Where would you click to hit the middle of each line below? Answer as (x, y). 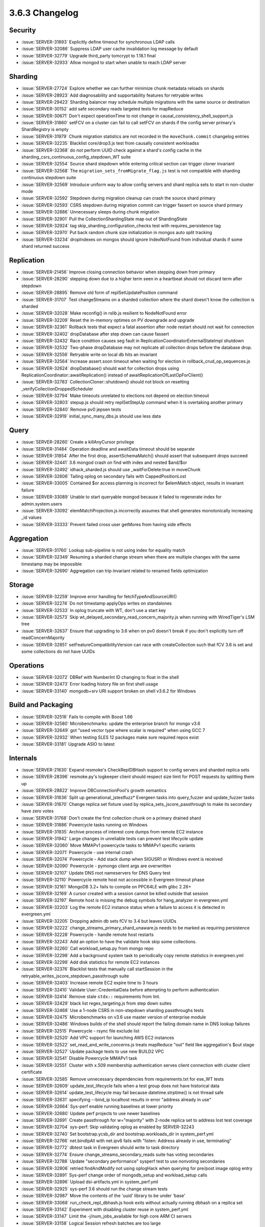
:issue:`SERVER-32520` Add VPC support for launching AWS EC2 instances (98, 1038)
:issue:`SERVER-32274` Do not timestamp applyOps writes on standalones (96, 603)
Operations (26, 665)
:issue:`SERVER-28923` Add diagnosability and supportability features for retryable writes (112, 95)
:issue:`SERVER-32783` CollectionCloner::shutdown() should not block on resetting (105, 382)
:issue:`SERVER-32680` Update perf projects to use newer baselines (91, 1113)
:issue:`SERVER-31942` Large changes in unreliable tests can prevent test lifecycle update (112, 838)
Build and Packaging (41, 705)
